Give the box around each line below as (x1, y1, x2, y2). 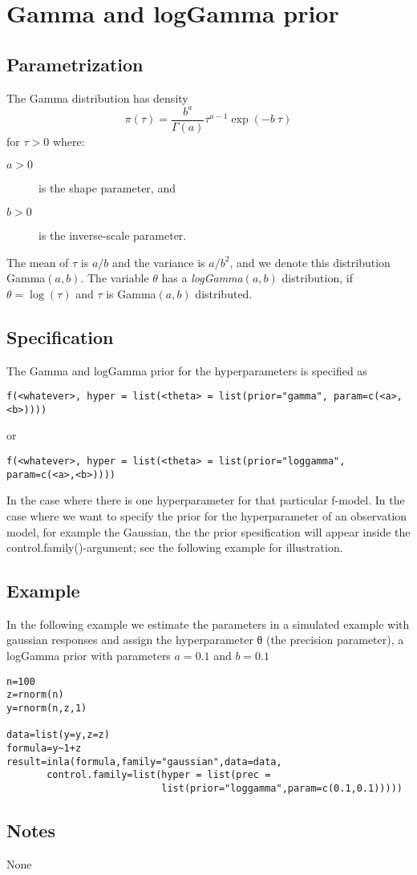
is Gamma (106, 285, 156, 302)
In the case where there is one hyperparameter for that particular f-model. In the (6, 492, 405, 508)
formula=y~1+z (6, 742, 82, 754)
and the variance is (111, 253, 205, 270)
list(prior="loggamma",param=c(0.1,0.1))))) (161, 782, 403, 794)
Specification (6, 324, 114, 349)
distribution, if (281, 269, 353, 286)
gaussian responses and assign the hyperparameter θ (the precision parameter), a (6, 631, 404, 648)
